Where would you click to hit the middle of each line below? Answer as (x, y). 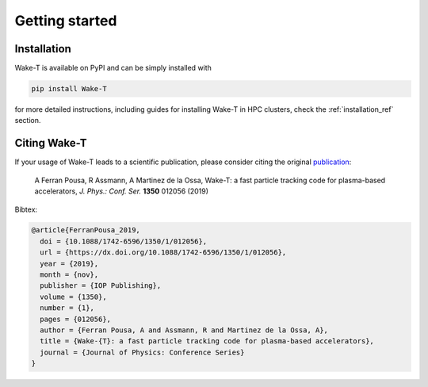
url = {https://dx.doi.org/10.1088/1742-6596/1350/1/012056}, (163, 253)
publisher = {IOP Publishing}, (101, 286)
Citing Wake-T (51, 143)
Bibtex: (26, 209)
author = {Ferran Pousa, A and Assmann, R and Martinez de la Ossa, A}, (184, 330)
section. (28, 121)
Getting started (66, 21)
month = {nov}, (69, 275)
